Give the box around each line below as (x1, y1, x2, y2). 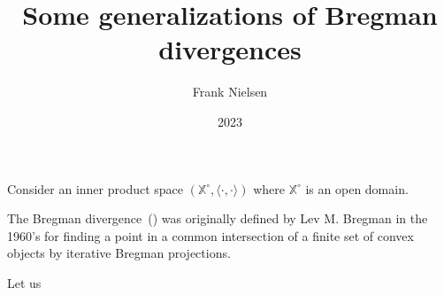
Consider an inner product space (7, 179, 184, 198)
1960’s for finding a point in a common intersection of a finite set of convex (7, 226, 414, 245)
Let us (7, 273, 42, 291)
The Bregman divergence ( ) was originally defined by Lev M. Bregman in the (7, 209, 428, 228)
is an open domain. (305, 179, 409, 198)
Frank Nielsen (192, 82, 268, 101)
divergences (158, 31, 302, 67)
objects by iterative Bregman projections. (7, 244, 231, 262)
